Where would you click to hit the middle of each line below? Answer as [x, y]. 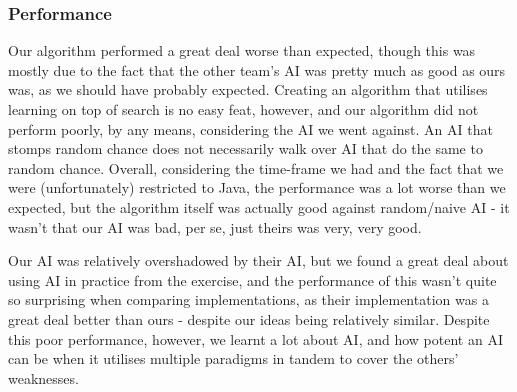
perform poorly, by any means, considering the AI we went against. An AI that [250, 128]
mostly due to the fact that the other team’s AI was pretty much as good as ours [257, 69]
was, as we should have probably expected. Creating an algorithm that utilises [248, 89]
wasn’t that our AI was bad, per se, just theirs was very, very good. [215, 226]
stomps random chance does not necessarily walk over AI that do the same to [245, 148]
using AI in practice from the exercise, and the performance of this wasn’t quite [252, 279]
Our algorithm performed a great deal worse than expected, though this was [242, 50]
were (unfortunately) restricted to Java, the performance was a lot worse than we [257, 187]
